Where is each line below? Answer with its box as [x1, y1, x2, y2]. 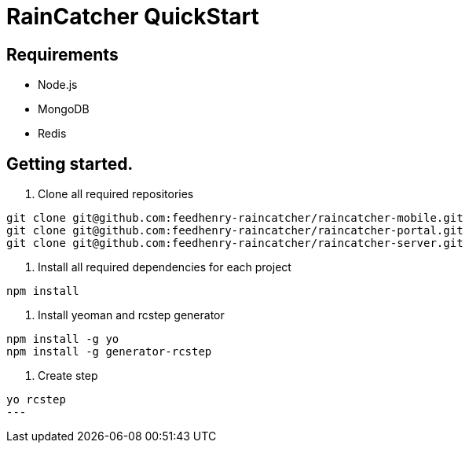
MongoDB [38, 102, 90, 116]
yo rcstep [6, 393, 66, 407]
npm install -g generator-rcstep [6, 345, 212, 359]
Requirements [6, 44, 119, 64]
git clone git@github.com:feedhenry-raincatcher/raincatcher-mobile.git [6, 212, 464, 225]
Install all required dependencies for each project [38, 260, 291, 274]
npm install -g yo [6, 333, 119, 346]
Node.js [38, 78, 78, 92]
